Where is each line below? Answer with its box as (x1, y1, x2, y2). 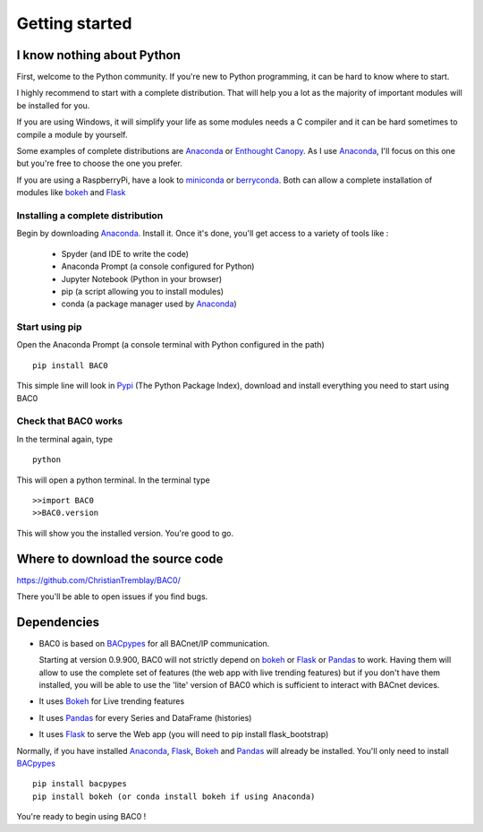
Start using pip (16, 321, 82, 333)
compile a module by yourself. (16, 129, 128, 140)
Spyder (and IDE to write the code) (61, 248, 190, 259)
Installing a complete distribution (16, 209, 164, 221)
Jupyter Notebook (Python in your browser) (61, 273, 223, 284)
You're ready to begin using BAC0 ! (16, 811, 147, 822)
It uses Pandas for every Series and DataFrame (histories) (38, 712, 252, 723)
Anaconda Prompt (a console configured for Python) (61, 261, 255, 272)
